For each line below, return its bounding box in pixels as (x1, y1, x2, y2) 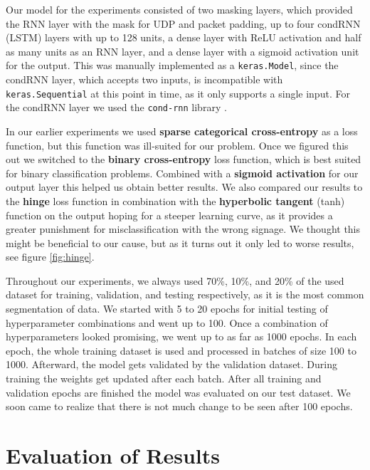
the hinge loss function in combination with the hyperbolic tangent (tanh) (6, 193, 345, 208)
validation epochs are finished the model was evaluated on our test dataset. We (6, 385, 351, 399)
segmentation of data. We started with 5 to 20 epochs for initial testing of (6, 301, 328, 316)
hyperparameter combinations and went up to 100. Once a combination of (6, 315, 328, 330)
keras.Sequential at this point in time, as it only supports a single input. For (6, 85, 350, 100)
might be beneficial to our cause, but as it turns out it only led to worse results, (6, 235, 354, 250)
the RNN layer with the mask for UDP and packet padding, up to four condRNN (6, 16, 361, 31)
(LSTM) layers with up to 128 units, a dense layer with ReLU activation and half (6, 30, 361, 45)
